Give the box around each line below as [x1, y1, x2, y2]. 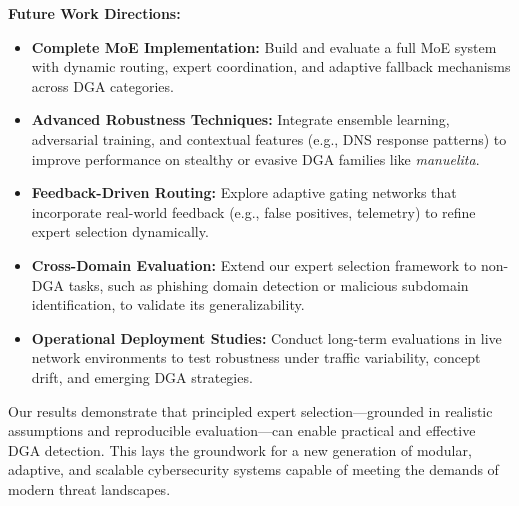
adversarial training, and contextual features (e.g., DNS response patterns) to [31, 128, 507, 149]
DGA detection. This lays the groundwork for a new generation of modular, [8, 439, 472, 460]
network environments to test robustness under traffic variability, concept [31, 347, 481, 368]
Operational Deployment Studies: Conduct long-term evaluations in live [31, 327, 502, 348]
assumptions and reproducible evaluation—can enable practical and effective [8, 420, 476, 441]
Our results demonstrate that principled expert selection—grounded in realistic [8, 400, 493, 421]
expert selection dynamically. [31, 221, 209, 242]
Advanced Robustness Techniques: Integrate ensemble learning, [31, 109, 450, 130]
